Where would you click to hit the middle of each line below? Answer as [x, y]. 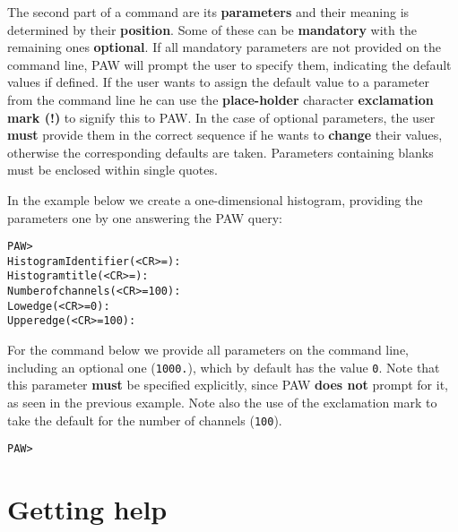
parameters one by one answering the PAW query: [145, 217]
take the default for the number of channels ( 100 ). [145, 420]
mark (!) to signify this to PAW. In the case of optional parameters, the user [221, 117]
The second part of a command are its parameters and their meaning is [208, 12]
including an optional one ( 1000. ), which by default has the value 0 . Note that [224, 367]
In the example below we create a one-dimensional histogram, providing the [215, 199]
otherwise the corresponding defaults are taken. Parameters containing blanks [220, 152]
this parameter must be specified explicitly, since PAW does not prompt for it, [228, 385]
